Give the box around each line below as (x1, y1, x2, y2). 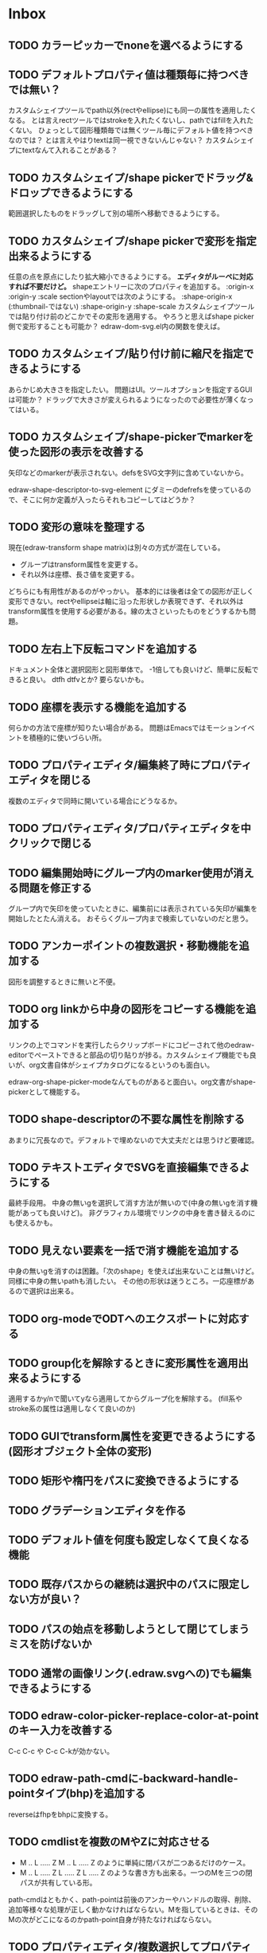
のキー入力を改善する (8, 1724, 113, 1737)
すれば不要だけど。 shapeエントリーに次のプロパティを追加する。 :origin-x (8, 282, 254, 292)
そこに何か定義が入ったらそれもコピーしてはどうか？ (21, 495, 196, 504)
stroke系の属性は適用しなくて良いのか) (8, 1404, 136, 1414)
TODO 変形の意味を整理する (8, 520, 145, 534)
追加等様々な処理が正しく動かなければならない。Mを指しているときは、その (8, 1904, 258, 1914)
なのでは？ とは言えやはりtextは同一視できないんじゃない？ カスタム (8, 135, 234, 145)
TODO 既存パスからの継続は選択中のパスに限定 (8, 1578, 240, 1591)
